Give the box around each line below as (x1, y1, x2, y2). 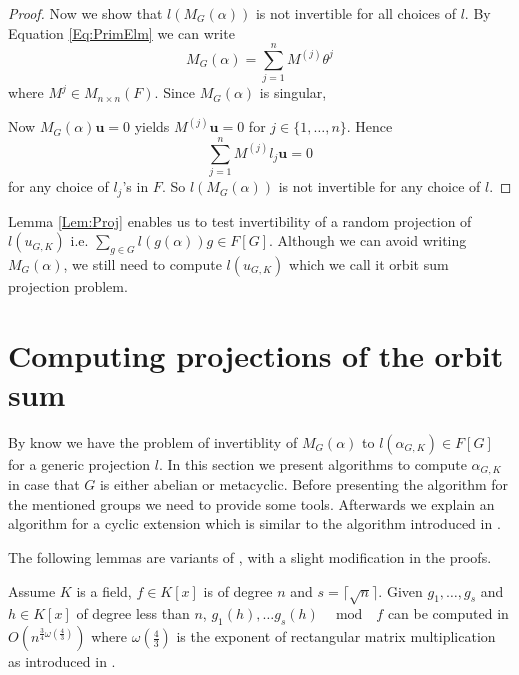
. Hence (346, 116, 393, 137)
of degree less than (76, 603, 190, 624)
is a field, (76, 580, 132, 601)
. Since (154, 82, 196, 103)
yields (134, 116, 170, 137)
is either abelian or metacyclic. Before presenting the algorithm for (99, 474, 509, 495)
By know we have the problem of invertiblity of (8, 431, 298, 452)
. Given (378, 580, 423, 601)
